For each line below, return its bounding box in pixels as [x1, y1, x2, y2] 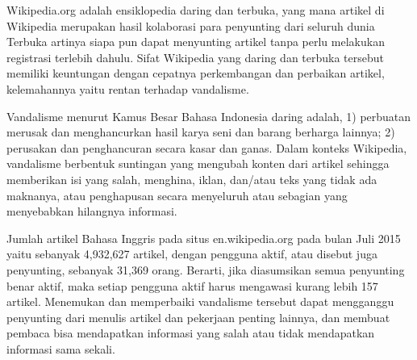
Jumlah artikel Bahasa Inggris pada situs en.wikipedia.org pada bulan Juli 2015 [6, 229, 401, 246]
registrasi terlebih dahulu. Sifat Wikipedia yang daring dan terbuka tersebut [6, 48, 385, 65]
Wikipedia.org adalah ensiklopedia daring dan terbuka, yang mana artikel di [6, 2, 385, 18]
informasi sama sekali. [6, 340, 115, 357]
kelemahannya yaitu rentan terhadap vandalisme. [6, 80, 249, 97]
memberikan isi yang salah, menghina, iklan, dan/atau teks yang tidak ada [6, 170, 377, 187]
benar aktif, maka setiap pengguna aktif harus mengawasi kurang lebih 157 [6, 277, 378, 294]
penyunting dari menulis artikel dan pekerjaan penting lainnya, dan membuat [6, 308, 390, 325]
